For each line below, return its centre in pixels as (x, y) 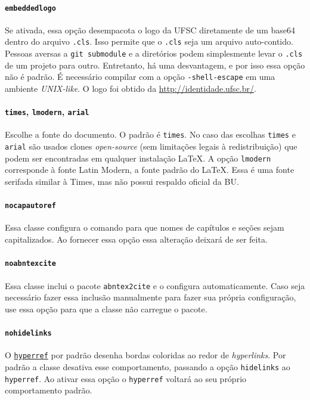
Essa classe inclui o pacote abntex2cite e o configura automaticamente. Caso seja (155, 285)
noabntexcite (30, 264)
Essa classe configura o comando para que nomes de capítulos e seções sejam (145, 227)
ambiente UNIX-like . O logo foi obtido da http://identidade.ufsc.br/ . (131, 89)
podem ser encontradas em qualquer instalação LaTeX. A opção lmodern (138, 158)
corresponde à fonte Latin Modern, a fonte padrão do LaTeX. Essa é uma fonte (150, 170)
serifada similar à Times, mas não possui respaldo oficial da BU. (122, 182)
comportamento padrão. (49, 390)
